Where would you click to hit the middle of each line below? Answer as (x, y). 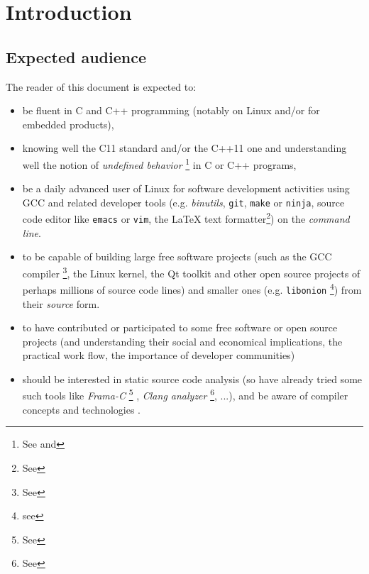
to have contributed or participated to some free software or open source (180, 327)
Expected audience (76, 56)
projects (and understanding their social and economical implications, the (182, 341)
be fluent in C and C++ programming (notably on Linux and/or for (171, 110)
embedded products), (68, 124)
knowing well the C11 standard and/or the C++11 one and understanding (184, 148)
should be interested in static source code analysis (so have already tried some (192, 379)
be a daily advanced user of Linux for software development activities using (186, 188)
